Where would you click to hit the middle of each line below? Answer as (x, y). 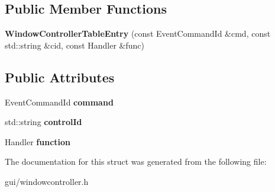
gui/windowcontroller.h (47, 181)
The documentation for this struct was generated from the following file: (136, 161)
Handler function (38, 141)
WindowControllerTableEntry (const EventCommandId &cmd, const (138, 33)
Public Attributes (60, 77)
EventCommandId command (59, 102)
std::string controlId (43, 122)
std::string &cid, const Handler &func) (75, 45)
